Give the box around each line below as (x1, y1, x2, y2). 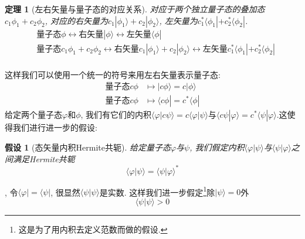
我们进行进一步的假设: (12, 121, 97, 134)
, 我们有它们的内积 (80, 108, 152, 121)
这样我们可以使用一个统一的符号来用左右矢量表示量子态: (5, 68, 221, 80)
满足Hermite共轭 (12, 152, 75, 165)
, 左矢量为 (159, 14, 198, 26)
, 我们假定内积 (189, 141, 245, 153)
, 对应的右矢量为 (45, 14, 109, 26)
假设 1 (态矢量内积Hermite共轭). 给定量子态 (5, 141, 171, 153)
